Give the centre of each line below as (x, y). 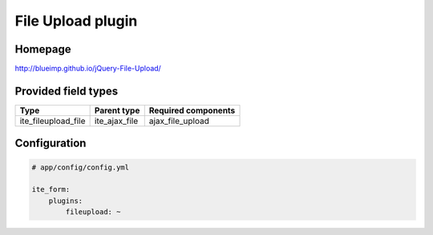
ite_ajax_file (116, 121)
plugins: (66, 201)
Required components (192, 110)
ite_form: (51, 189)
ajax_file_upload (179, 121)
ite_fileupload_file (53, 121)
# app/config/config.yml (81, 167)
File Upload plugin (76, 21)
